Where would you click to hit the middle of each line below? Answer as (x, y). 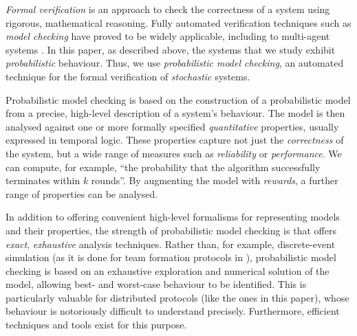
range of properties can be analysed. (82, 193)
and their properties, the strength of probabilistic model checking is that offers (171, 230)
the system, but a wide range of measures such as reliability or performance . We (174, 153)
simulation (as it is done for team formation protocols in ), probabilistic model (171, 257)
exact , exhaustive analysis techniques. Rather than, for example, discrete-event (171, 244)
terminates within (43, 180)
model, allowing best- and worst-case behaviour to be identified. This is (156, 284)
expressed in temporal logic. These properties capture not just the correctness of (175, 140)
